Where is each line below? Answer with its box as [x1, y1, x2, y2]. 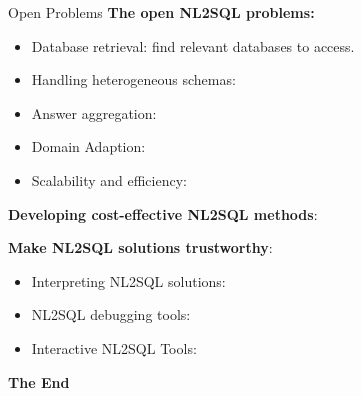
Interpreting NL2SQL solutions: [31, 270, 226, 291]
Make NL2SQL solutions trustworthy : [8, 237, 273, 258]
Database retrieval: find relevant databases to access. [31, 35, 355, 56]
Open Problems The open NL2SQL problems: [8, 2, 315, 22]
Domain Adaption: [31, 136, 146, 157]
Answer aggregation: [31, 102, 157, 123]
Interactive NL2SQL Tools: [31, 337, 197, 358]
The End [8, 371, 70, 392]
